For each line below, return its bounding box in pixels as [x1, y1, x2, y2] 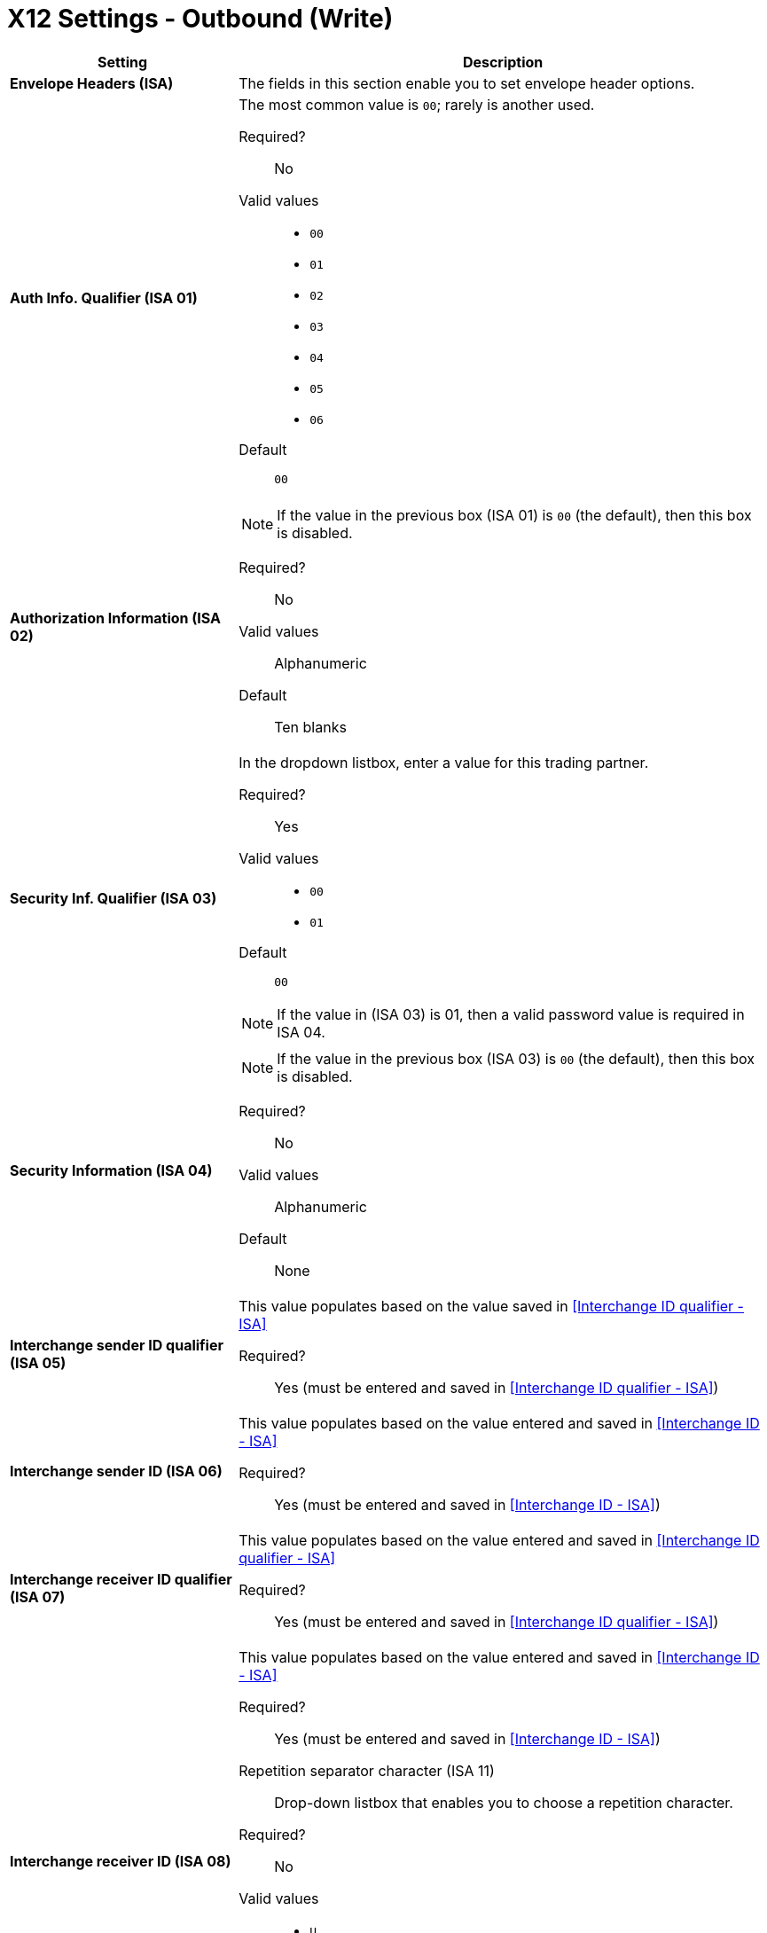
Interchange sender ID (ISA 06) [10, 1461, 223, 1480]
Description [462, 52, 544, 71]
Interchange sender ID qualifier [10, 1335, 223, 1354]
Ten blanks [274, 717, 347, 736]
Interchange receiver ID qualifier [10, 1569, 232, 1588]
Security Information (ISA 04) [10, 1161, 213, 1179]
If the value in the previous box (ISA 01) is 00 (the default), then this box [277, 505, 752, 524]
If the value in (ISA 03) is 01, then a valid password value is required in [277, 1005, 745, 1023]
